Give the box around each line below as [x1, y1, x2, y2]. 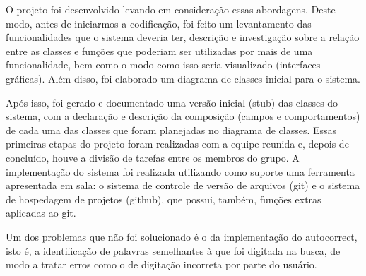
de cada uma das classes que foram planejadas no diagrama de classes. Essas [6, 122, 337, 137]
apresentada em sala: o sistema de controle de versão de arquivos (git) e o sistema [6, 178, 360, 193]
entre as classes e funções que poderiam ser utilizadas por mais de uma [6, 43, 313, 58]
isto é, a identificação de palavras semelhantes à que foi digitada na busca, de [6, 243, 341, 258]
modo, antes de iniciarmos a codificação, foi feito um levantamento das [6, 16, 312, 30]
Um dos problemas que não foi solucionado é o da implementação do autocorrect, [6, 229, 358, 244]
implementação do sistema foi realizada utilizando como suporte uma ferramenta [6, 164, 355, 179]
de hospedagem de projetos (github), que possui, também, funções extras [6, 191, 321, 206]
